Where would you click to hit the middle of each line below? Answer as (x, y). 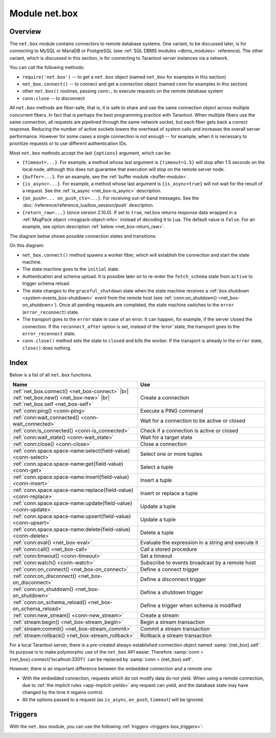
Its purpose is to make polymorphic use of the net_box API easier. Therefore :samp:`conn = (107, 652)
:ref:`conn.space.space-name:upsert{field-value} (72, 516)
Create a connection (165, 397)
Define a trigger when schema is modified (191, 605)
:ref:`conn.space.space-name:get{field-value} (68, 464)
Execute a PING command (172, 411)
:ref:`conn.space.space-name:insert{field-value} (71, 477)
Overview (25, 31)
